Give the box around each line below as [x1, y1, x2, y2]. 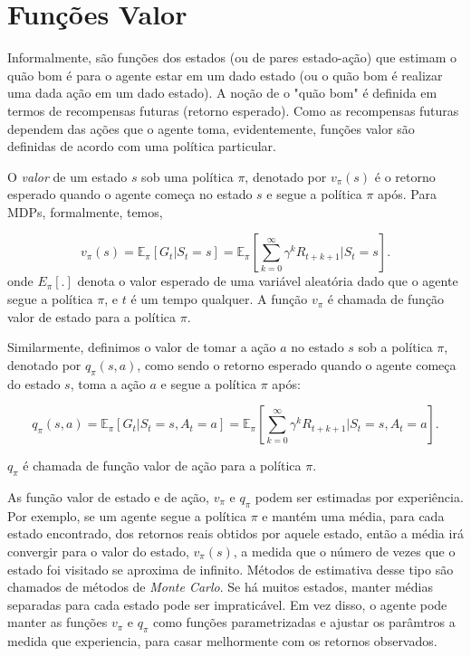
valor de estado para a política [7, 307, 177, 326]
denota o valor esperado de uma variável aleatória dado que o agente [77, 271, 458, 290]
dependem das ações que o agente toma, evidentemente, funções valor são [7, 119, 415, 138]
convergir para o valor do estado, [7, 542, 189, 561]
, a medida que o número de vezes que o [233, 542, 456, 561]
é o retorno [374, 166, 436, 185]
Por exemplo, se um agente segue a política [7, 506, 247, 525]
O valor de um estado [7, 166, 128, 185]
